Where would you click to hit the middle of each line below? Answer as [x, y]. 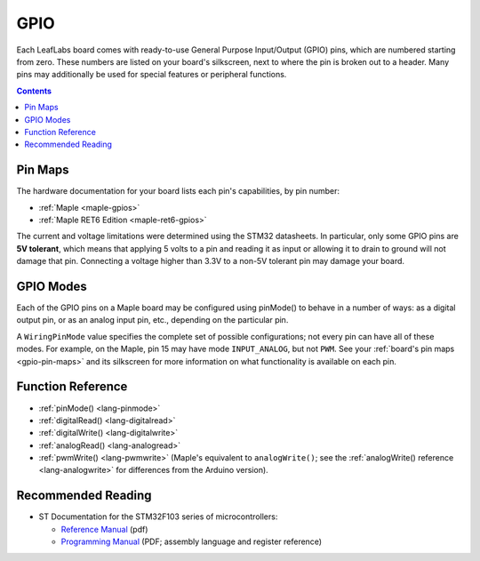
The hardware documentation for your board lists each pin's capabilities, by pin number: [178, 191]
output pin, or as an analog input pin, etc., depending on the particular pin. [152, 320]
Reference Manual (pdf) [104, 529]
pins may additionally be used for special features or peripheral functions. [152, 75]
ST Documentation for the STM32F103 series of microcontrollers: [158, 517]
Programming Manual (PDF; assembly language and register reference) [192, 541]
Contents [34, 91]
